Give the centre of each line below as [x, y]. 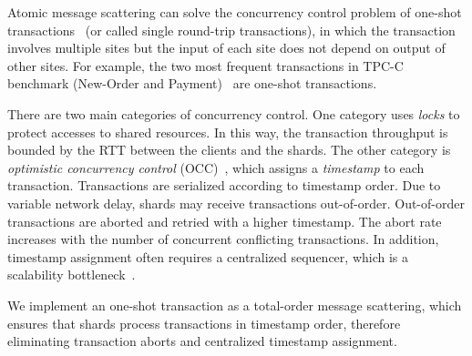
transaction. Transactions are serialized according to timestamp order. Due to [224, 185]
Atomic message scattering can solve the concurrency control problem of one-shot [235, 12]
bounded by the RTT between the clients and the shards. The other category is [229, 150]
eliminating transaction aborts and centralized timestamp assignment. [202, 341]
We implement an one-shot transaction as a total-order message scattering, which [235, 305]
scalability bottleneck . [72, 275]
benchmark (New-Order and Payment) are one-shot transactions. [192, 83]
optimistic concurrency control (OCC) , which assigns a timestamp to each [216, 167]
